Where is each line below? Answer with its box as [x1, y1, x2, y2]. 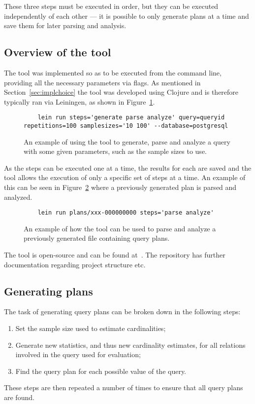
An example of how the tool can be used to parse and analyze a [24, 223, 216, 233]
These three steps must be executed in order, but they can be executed [4, 1, 219, 11]
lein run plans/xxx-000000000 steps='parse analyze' [37, 209, 214, 217]
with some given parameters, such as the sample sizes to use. [24, 146, 207, 156]
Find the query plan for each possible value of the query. [15, 366, 187, 376]
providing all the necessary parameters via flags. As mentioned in [4, 77, 201, 87]
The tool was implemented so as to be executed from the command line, [4, 67, 222, 77]
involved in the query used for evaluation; [15, 349, 141, 360]
